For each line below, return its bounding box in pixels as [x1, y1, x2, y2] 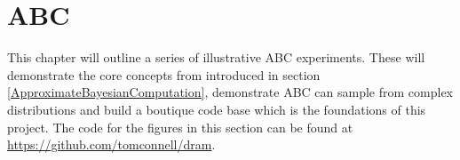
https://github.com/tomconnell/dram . [7, 135, 216, 154]
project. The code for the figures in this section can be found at [7, 117, 353, 136]
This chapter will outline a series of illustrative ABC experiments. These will [7, 48, 425, 67]
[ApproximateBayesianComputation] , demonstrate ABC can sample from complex [7, 83, 453, 101]
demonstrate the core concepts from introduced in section [7, 65, 321, 84]
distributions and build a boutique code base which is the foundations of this [7, 100, 426, 118]
